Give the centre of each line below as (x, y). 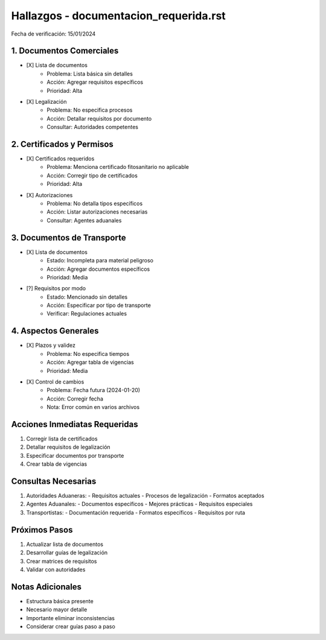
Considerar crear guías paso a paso (71, 627)
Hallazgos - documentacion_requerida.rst (118, 16)
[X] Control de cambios (55, 382)
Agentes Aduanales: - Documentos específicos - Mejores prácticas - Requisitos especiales (139, 504)
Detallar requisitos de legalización (69, 447)
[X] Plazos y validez (51, 345)
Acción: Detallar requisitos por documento (99, 118)
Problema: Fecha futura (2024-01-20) (94, 390)
